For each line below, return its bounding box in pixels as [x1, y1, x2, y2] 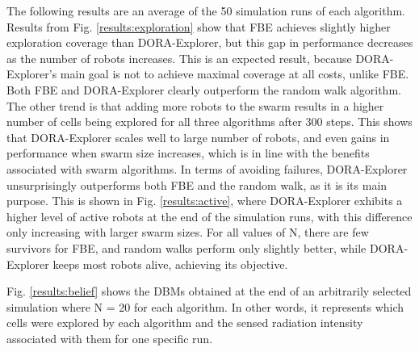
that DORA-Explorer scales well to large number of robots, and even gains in [6, 128, 390, 145]
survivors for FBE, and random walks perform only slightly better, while [6, 239, 367, 256]
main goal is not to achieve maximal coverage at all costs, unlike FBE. [60, 65, 409, 82]
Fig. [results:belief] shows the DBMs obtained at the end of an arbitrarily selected [6, 283, 412, 300]
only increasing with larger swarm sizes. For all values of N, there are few [6, 224, 369, 241]
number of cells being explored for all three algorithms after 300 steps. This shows [6, 113, 413, 130]
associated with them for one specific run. [6, 329, 213, 346]
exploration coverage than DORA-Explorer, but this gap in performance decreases [6, 34, 413, 51]
